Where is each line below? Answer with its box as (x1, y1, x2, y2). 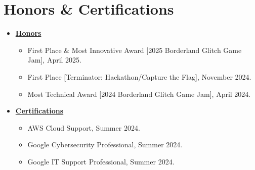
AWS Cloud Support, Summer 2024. (27, 122, 140, 133)
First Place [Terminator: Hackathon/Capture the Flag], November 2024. (27, 71, 251, 82)
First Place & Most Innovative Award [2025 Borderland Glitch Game (27, 44, 242, 55)
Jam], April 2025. (27, 54, 82, 65)
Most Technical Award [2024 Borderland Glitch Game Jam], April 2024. (27, 88, 251, 99)
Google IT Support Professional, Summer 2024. (27, 156, 175, 166)
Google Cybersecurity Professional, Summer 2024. (27, 139, 183, 150)
